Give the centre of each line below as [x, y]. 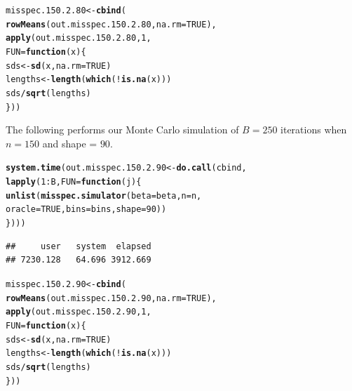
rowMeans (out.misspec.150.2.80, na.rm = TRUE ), [111, 24]
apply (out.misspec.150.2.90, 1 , [79, 312]
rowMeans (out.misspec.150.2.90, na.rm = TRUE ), [111, 298]
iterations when [314, 130]
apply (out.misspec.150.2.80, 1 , [79, 38]
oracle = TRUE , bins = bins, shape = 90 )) [86, 210]
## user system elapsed [79, 246]
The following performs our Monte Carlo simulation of [122, 130]
